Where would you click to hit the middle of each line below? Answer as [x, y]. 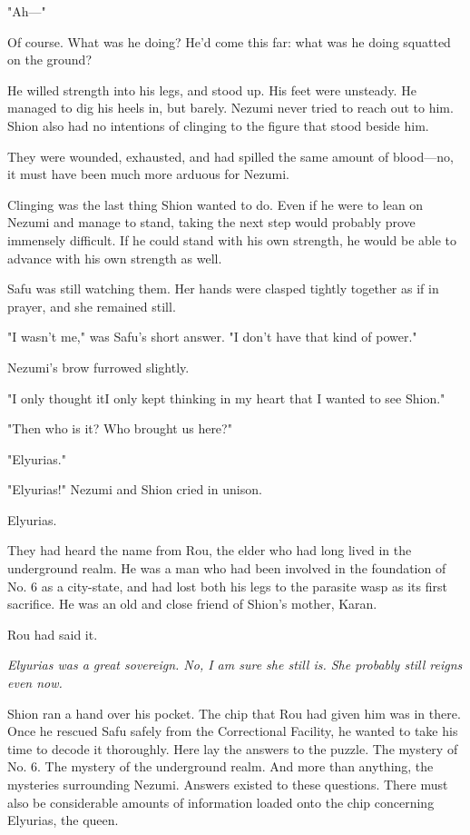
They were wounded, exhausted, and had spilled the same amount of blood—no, [230, 156]
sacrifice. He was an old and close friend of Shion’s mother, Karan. [192, 604]
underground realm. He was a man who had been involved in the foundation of [227, 568]
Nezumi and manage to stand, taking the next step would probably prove [211, 222]
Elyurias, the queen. [63, 820]
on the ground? [50, 60]
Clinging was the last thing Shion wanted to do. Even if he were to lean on [215, 204]
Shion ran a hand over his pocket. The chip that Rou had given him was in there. [234, 713]
